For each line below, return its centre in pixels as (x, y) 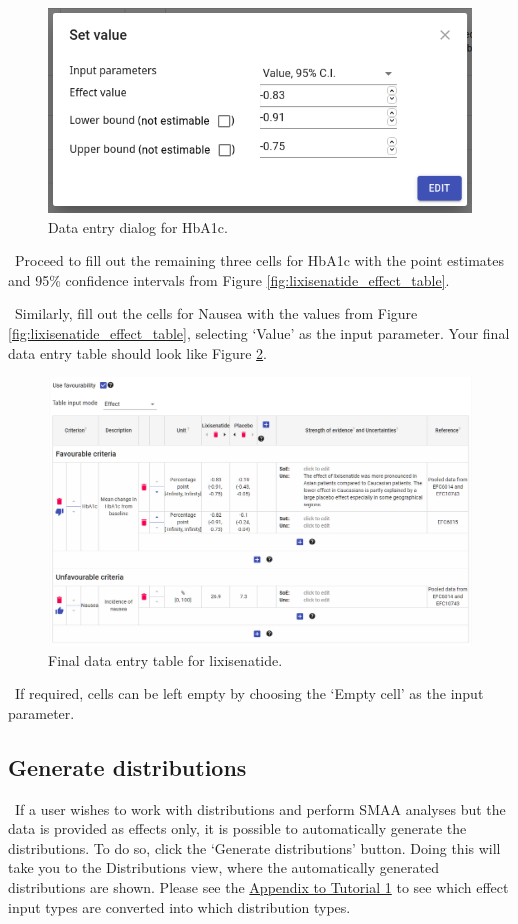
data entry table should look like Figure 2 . (137, 352)
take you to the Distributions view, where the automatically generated (223, 867)
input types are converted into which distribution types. (179, 906)
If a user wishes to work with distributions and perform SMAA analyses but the (260, 808)
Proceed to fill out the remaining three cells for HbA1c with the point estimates (259, 260)
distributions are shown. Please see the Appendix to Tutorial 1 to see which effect (258, 886)
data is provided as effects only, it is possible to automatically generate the (237, 828)
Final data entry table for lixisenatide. (165, 659)
